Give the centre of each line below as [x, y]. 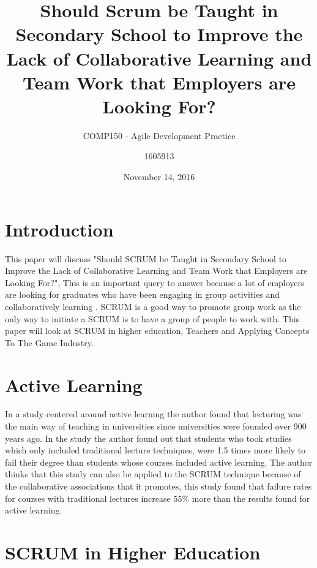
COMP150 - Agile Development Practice [159, 135]
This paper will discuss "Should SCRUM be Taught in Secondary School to [146, 258]
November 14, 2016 [159, 177]
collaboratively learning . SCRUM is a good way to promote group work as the [153, 306]
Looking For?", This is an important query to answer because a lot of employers [155, 282]
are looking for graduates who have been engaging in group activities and [143, 294]
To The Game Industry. [49, 342]
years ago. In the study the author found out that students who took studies [148, 438]
